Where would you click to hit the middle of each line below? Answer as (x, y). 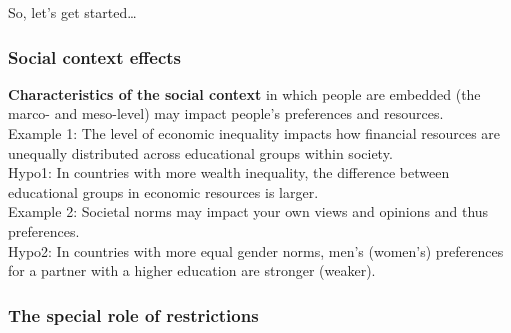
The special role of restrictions (133, 314)
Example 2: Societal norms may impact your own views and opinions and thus (248, 211)
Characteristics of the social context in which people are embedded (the (244, 93)
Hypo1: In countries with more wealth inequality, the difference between (229, 172)
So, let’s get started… (72, 12)
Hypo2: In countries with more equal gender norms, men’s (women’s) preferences (256, 250)
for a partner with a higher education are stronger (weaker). (192, 270)
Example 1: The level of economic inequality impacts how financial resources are (254, 133)
